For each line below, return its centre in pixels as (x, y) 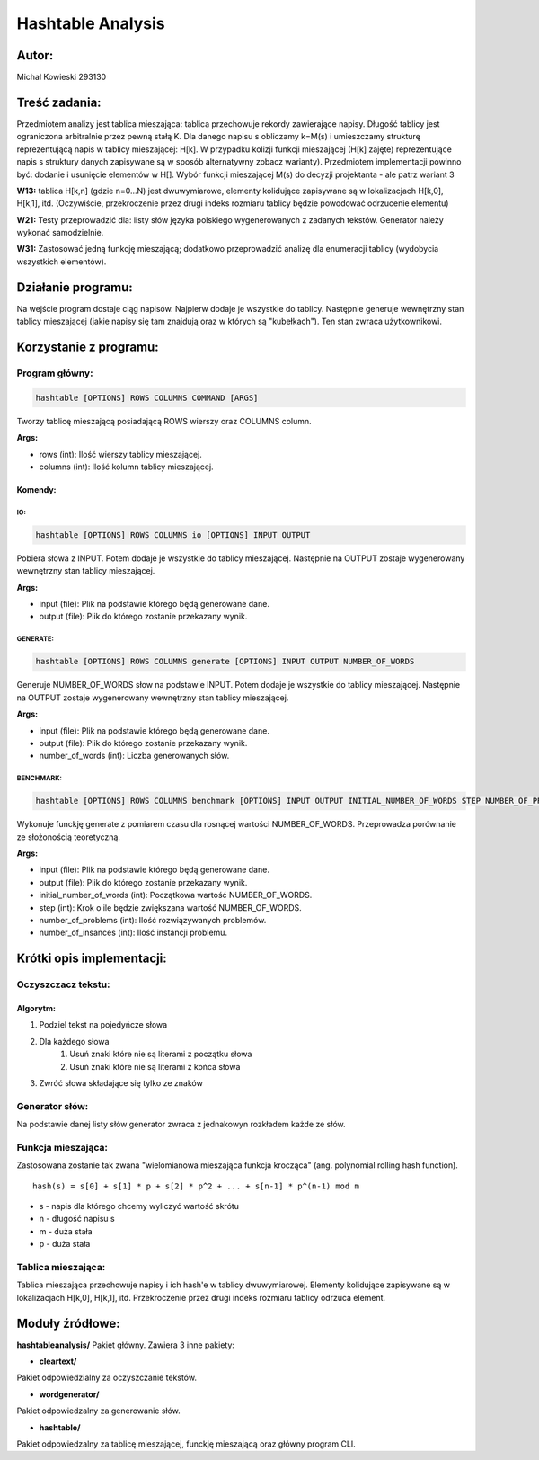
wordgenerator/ (69, 1394)
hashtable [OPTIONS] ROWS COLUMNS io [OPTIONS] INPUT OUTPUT (173, 534)
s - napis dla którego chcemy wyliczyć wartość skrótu (139, 1206)
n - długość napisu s (77, 1219)
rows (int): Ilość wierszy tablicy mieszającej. (120, 454)
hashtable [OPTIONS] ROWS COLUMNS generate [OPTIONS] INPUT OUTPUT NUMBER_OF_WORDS (225, 662)
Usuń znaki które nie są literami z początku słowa (161, 1054)
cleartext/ (58, 1361)
